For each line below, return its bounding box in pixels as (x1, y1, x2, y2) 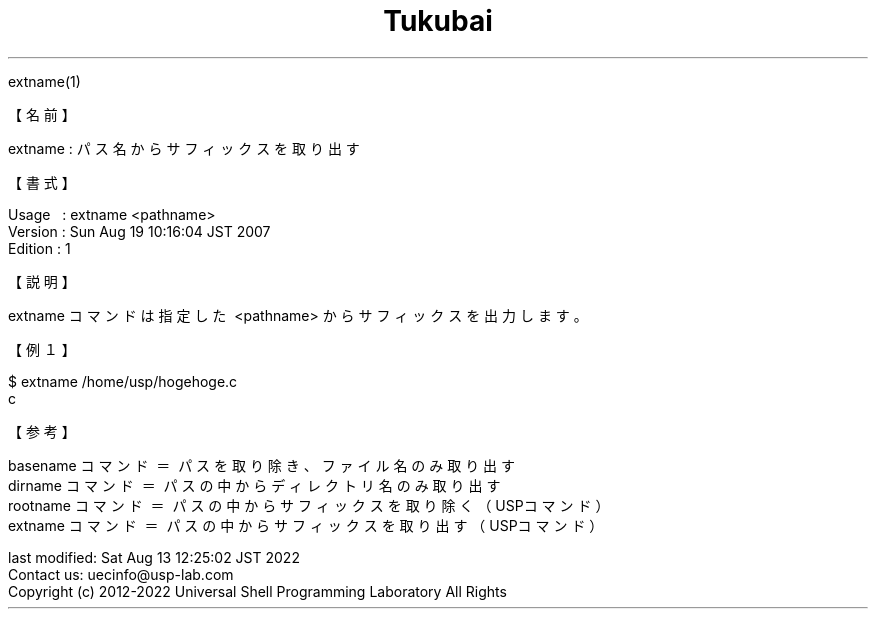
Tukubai (383, 4, 493, 38)
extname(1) (8, 72, 81, 90)
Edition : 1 (8, 239, 71, 257)
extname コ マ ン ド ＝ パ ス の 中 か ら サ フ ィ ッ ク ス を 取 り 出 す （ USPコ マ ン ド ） (8, 516, 604, 534)
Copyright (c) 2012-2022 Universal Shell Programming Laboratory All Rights (8, 582, 507, 600)
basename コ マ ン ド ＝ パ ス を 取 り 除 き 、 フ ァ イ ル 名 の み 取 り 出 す (8, 456, 516, 474)
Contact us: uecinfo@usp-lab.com (8, 565, 234, 583)
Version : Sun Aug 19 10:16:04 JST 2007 (8, 222, 271, 240)
